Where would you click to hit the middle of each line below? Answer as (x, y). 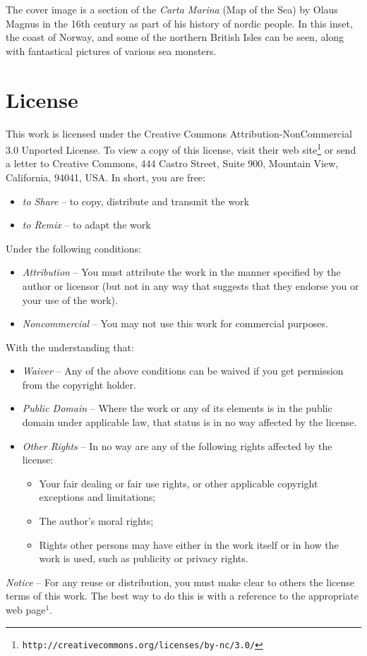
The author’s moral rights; (96, 521)
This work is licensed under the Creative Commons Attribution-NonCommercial (179, 133)
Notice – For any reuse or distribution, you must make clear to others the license (180, 582)
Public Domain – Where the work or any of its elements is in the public (177, 408)
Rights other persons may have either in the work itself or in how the (189, 544)
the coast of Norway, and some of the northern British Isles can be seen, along (175, 37)
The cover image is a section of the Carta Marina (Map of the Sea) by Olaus (172, 9)
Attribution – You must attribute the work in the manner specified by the (181, 272)
